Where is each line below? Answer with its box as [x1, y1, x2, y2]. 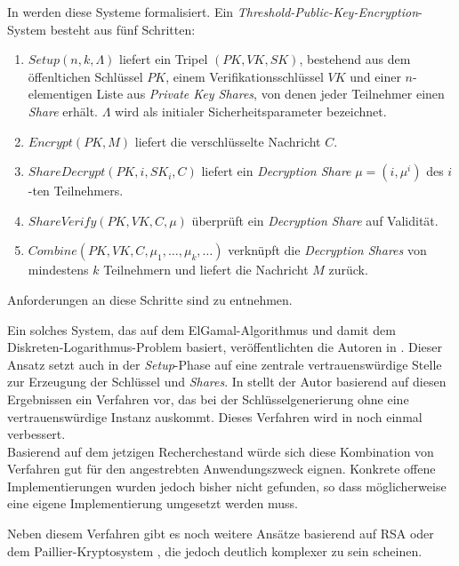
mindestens [28, 260, 89, 279]
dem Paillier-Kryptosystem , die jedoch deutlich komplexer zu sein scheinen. [7, 541, 423, 560]
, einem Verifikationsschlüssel [165, 67, 324, 85]
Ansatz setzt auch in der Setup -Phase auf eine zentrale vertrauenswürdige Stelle [7, 355, 442, 373]
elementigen [28, 84, 93, 103]
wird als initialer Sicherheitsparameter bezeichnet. [115, 101, 387, 120]
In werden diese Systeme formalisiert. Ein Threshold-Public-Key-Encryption [7, 3, 419, 20]
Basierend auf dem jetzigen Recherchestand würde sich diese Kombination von [7, 442, 434, 460]
